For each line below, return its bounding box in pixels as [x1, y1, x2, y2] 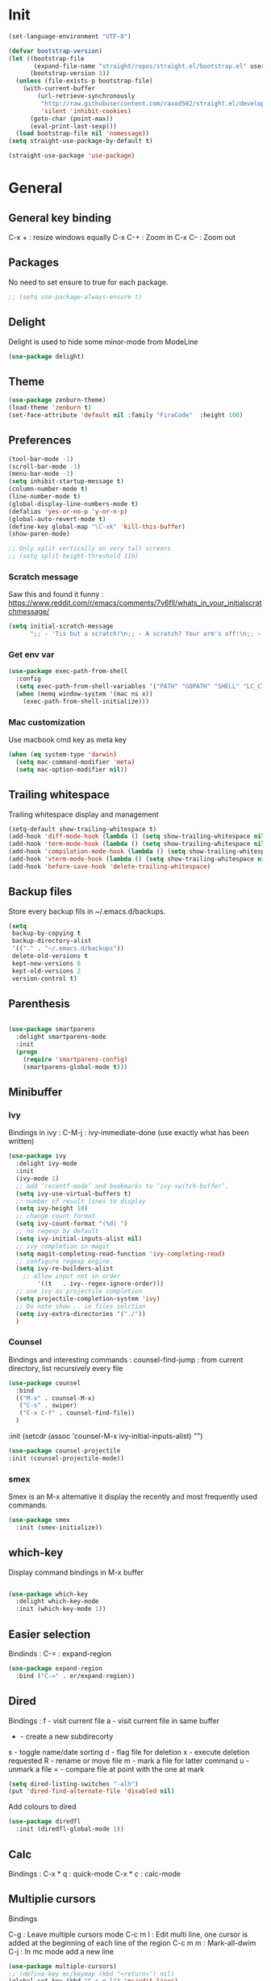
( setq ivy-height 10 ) [15, 1205, 89, 1213]
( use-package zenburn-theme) [8, 396, 106, 405]
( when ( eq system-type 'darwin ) [8, 751, 117, 759]
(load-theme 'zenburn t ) [8, 404, 92, 412]
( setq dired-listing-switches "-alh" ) [8, 1780, 139, 1788]
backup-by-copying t [11, 929, 81, 938]
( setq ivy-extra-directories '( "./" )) [15, 1310, 147, 1318]
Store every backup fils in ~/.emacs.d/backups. [8, 906, 166, 916]
